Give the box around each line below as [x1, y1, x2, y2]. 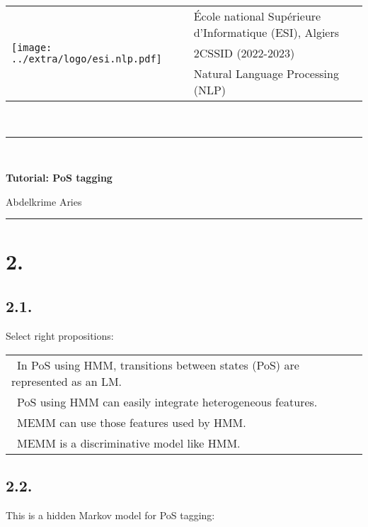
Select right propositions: [6, 328, 114, 343]
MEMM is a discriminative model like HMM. [17, 434, 241, 451]
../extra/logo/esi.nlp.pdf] [11, 52, 162, 65]
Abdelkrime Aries [6, 194, 82, 209]
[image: [11, 41, 52, 53]
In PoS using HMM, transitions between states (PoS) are [17, 356, 299, 373]
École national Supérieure [193, 8, 321, 24]
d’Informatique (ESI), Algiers [193, 24, 340, 40]
